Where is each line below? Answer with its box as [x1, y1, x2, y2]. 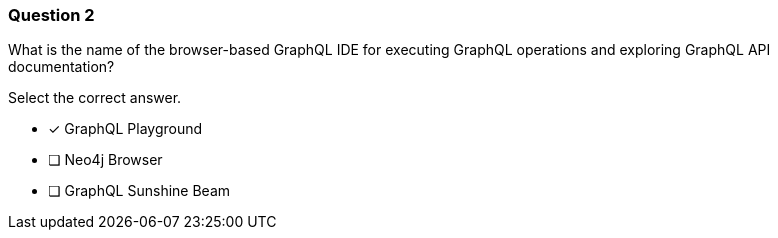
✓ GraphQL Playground [48, 120, 203, 138]
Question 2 [8, 5, 95, 25]
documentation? [8, 58, 115, 76]
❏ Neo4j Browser [48, 151, 163, 169]
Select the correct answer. [8, 89, 182, 107]
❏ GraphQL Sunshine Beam [48, 182, 231, 200]
